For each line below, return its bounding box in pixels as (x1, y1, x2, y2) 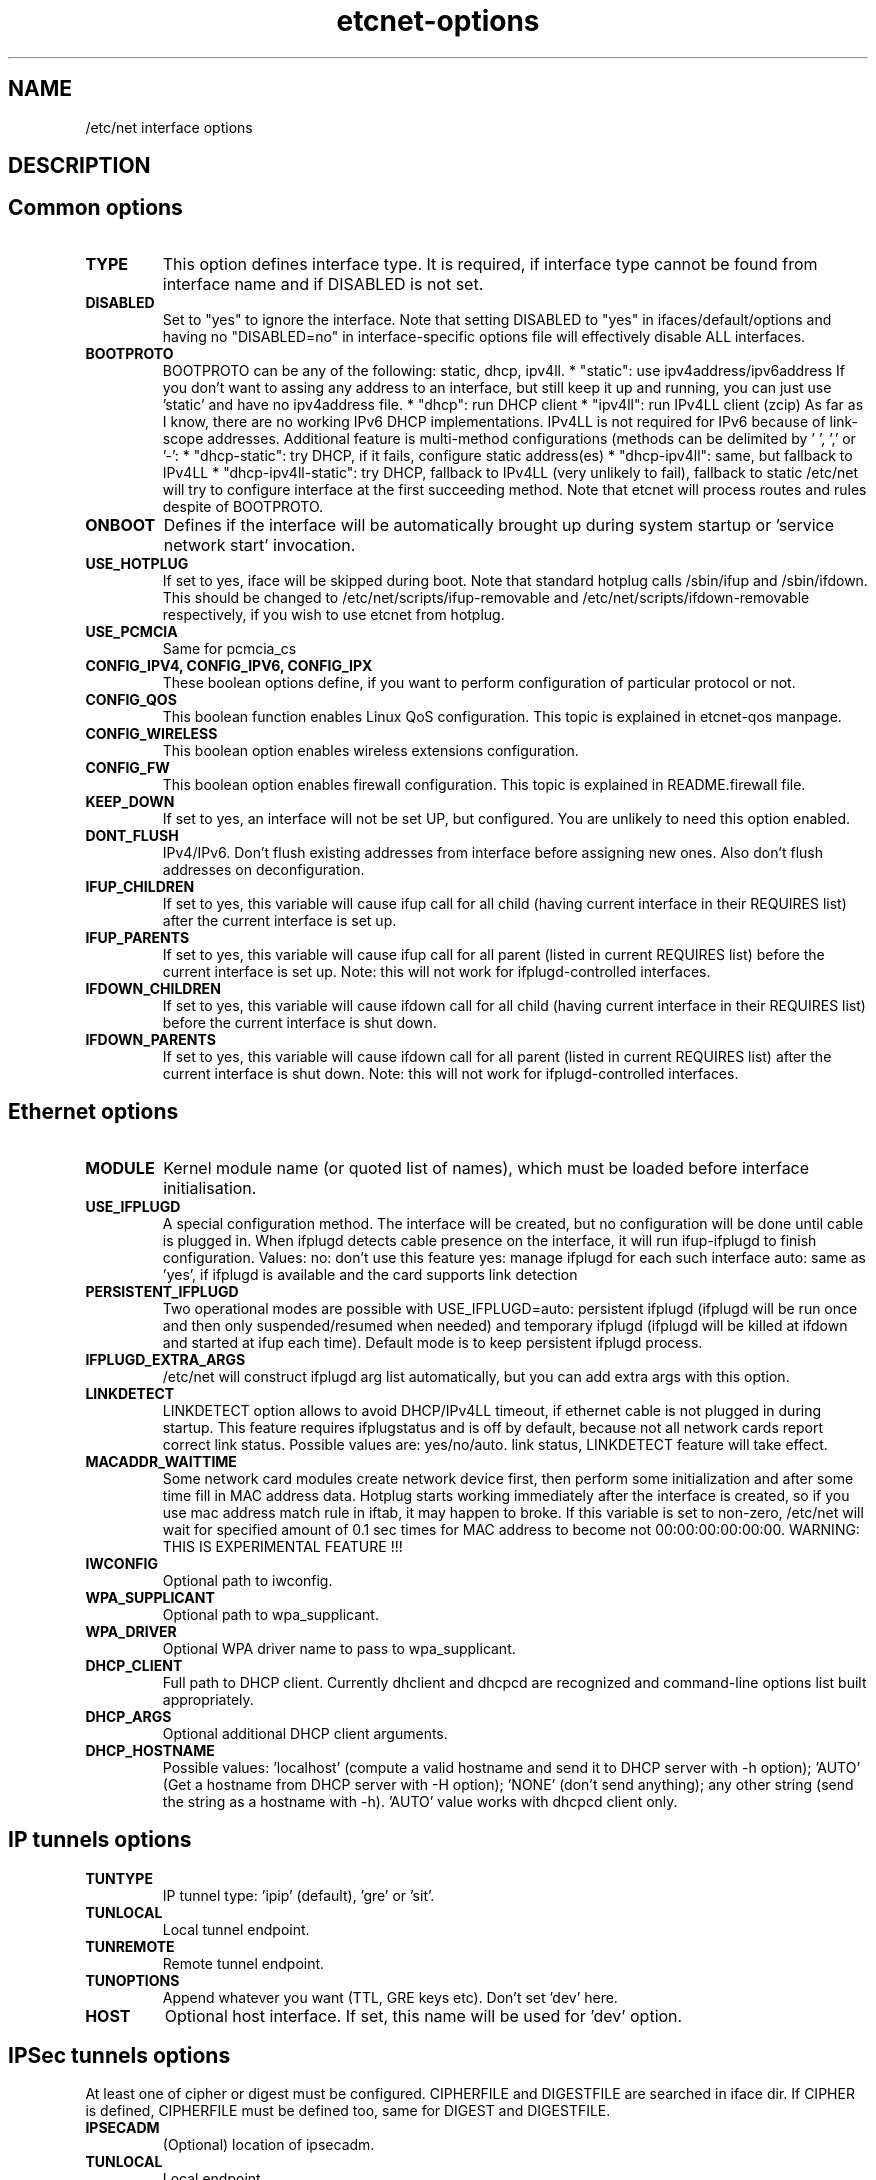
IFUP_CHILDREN (85, 877, 195, 895)
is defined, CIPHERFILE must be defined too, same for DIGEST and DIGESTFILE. (85, 2102, 611, 2120)
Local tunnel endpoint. (162, 1920, 310, 1938)
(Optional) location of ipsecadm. (162, 2136, 375, 2154)
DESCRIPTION (8, 153, 151, 179)
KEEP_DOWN (85, 792, 175, 810)
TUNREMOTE (85, 1937, 175, 1955)
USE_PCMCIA (85, 622, 178, 640)
